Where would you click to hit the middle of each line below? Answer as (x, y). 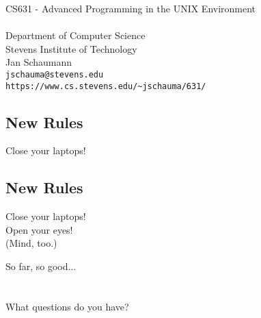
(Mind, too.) (31, 243)
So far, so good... (41, 266)
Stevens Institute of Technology (71, 48)
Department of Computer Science (75, 35)
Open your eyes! (39, 229)
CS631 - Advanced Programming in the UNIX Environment (131, 8)
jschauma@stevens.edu (55, 74)
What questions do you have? (67, 306)
